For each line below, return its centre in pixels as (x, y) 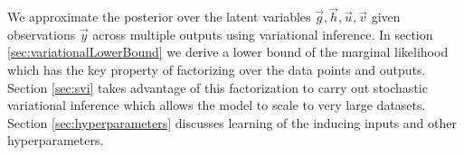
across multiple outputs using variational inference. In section (263, 34)
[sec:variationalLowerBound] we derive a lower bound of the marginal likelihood (228, 52)
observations (42, 34)
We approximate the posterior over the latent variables (159, 17)
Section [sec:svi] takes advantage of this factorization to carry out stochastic (218, 87)
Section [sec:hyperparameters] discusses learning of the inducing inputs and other (232, 122)
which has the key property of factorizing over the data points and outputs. (217, 69)
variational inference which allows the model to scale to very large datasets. (217, 105)
